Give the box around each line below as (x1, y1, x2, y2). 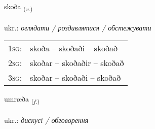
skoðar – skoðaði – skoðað (30, 72, 121, 84)
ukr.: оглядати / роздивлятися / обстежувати (4, 22, 151, 33)
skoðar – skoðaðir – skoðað (30, 57, 124, 69)
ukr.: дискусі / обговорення (4, 115, 89, 125)
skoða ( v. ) (4, 1, 33, 13)
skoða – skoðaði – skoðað (30, 42, 118, 54)
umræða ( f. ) (4, 93, 40, 106)
